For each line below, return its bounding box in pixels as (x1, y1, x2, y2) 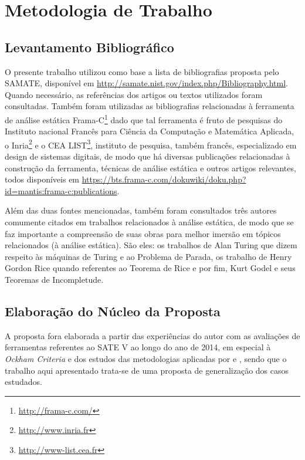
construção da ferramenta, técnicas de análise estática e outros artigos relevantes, (5, 161, 296, 174)
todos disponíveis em (5, 173, 80, 185)
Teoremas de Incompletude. (5, 273, 104, 285)
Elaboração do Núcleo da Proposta (5, 302, 221, 320)
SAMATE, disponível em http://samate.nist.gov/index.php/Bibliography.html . (5, 77, 289, 89)
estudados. (5, 376, 42, 388)
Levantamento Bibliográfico (5, 38, 174, 56)
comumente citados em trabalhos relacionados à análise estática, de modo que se (5, 216, 294, 228)
